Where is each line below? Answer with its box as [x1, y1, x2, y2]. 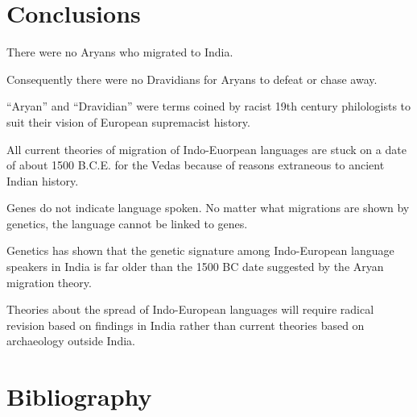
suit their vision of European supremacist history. [6, 113, 250, 130]
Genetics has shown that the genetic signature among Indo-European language [6, 242, 394, 259]
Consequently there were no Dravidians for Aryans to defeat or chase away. [6, 70, 378, 87]
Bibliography [6, 380, 152, 413]
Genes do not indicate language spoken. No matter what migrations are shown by [6, 199, 410, 216]
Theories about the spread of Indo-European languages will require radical [6, 301, 374, 318]
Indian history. [6, 172, 79, 189]
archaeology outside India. [6, 332, 135, 349]
